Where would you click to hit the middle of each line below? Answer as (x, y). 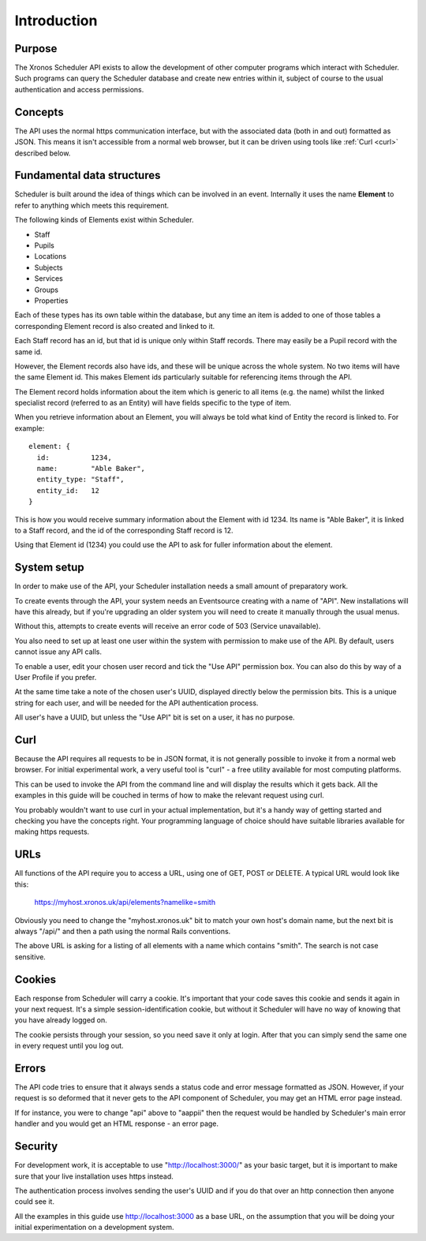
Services (49, 278)
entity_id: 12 (68, 490)
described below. (43, 153)
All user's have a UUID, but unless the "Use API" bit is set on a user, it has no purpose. (155, 717)
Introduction (56, 21)
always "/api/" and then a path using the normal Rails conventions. (123, 931)
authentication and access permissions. (79, 89)
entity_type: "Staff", (80, 480)
